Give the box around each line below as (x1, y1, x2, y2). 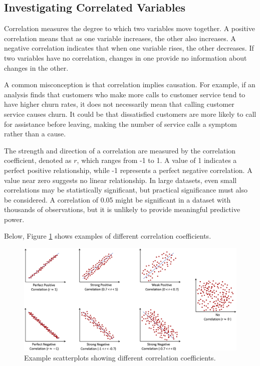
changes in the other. (4, 62, 69, 73)
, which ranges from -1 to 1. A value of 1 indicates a (77, 155, 237, 165)
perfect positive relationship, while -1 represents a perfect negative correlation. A (4, 164, 252, 175)
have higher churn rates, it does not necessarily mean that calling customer (4, 99, 234, 109)
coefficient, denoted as (4, 155, 72, 165)
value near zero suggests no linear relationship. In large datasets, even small (4, 174, 237, 185)
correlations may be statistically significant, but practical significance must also (4, 185, 247, 195)
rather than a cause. (4, 128, 66, 139)
